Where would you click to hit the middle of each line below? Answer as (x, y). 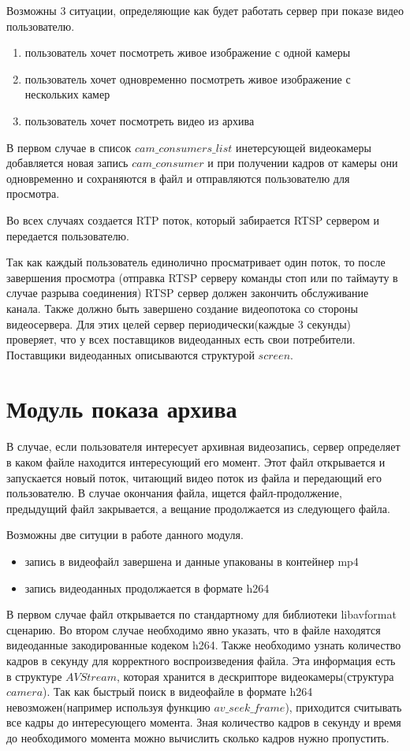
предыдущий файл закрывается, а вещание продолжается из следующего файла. (198, 508)
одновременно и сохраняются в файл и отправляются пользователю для (178, 178)
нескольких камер (67, 94)
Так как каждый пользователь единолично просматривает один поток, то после (196, 262)
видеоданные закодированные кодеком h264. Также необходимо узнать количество (204, 645)
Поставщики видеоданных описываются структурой (130, 354)
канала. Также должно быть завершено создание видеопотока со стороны (182, 308)
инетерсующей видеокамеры (304, 147)
